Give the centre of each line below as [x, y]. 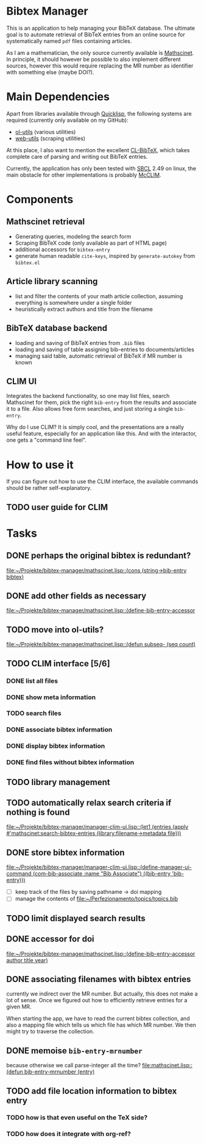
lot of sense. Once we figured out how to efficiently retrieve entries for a [97, 1000]
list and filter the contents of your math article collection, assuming [99, 296]
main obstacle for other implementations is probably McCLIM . [84, 175]
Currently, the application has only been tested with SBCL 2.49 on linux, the [101, 168]
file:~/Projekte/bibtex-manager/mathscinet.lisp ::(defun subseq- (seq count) [101, 644]
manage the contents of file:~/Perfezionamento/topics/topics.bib [97, 899]
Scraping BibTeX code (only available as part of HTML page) [91, 243]
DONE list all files [32, 681]
